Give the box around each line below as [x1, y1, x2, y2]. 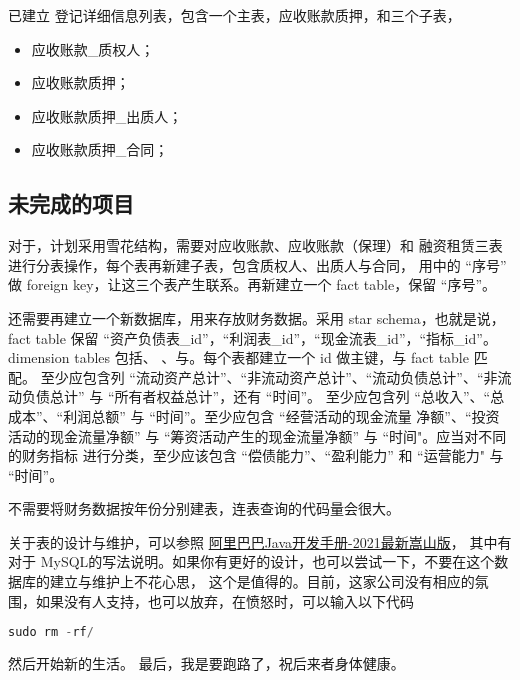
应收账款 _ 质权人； [31, 38, 155, 59]
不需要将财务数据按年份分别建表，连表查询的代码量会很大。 [8, 498, 400, 519]
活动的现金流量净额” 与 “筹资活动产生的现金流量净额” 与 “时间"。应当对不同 [8, 425, 507, 446]
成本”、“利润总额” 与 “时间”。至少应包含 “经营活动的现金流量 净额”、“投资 [8, 405, 500, 426]
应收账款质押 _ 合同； [31, 139, 169, 160]
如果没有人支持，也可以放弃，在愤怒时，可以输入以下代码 [35, 590, 414, 611]
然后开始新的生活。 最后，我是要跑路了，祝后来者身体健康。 [8, 653, 405, 674]
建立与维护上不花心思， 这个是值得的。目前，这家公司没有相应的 [49, 571, 475, 592]
